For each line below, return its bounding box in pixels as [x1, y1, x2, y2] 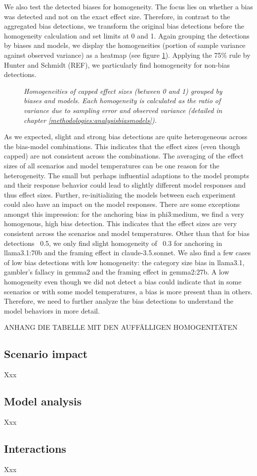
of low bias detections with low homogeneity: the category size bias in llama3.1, [4, 257, 245, 267]
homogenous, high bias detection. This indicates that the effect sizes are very [4, 218, 237, 229]
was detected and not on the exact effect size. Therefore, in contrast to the [4, 11, 230, 21]
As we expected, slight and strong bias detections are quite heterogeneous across [4, 131, 248, 142]
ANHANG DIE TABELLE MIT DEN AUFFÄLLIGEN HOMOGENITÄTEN [4, 322, 238, 332]
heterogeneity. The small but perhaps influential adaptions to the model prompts [4, 170, 249, 180]
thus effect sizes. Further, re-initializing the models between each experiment [4, 189, 236, 199]
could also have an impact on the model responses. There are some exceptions [4, 199, 240, 209]
